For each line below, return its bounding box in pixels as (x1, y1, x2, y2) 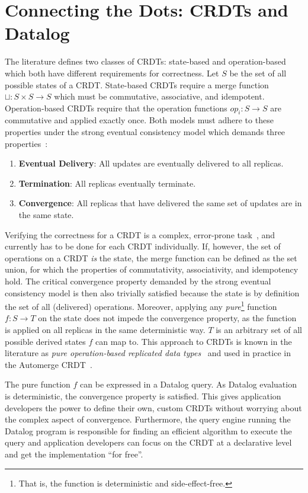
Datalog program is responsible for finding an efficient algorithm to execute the (5, 424, 292, 437)
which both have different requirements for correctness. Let (5, 66, 219, 79)
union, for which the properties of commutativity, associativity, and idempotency (5, 263, 299, 276)
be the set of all (229, 66, 287, 79)
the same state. (18, 209, 74, 221)
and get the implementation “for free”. (5, 447, 143, 460)
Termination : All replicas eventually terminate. (18, 177, 196, 189)
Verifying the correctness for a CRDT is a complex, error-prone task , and (5, 228, 275, 241)
